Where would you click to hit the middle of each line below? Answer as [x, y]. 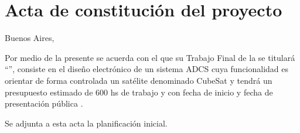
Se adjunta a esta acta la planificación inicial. [86, 123]
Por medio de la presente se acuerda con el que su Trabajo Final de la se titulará [150, 57]
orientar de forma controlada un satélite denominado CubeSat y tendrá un [139, 80]
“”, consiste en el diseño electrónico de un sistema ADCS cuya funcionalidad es [147, 69]
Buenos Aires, [30, 38]
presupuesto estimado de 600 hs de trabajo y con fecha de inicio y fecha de [139, 92]
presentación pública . [44, 103]
